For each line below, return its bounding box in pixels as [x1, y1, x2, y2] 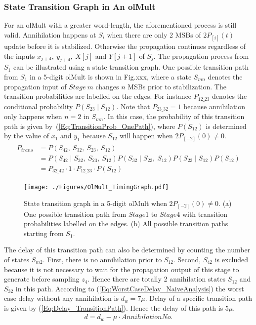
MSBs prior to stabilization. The [128, 81, 226, 91]
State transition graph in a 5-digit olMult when [24, 198, 167, 208]
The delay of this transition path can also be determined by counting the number [4, 244, 251, 255]
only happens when [4, 111, 62, 122]
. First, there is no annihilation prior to [43, 254, 162, 264]
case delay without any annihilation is [4, 293, 119, 303]
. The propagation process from [153, 50, 249, 61]
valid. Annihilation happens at [4, 29, 96, 40]
